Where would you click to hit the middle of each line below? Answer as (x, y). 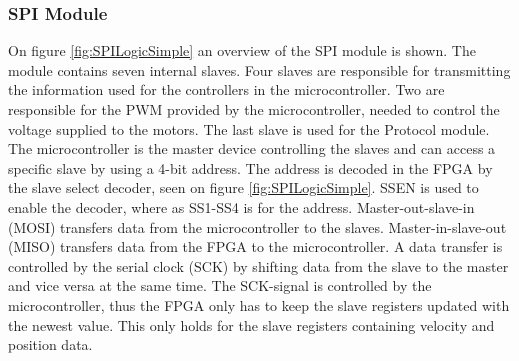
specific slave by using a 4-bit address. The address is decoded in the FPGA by (250, 167)
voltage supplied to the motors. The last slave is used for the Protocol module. (249, 128)
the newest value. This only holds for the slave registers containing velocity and (251, 324)
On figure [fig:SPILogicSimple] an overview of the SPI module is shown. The (242, 50)
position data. (50, 344)
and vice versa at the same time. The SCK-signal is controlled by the (220, 285)
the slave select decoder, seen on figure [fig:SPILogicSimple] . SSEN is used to (243, 187)
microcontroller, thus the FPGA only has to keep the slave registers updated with (259, 304)
